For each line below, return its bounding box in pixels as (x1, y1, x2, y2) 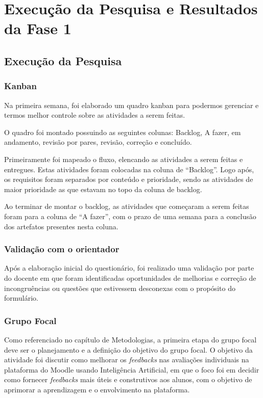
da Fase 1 (4, 18, 71, 39)
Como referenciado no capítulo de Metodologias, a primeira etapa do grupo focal (4, 334, 257, 344)
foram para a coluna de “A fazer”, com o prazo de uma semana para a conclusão (4, 210, 256, 221)
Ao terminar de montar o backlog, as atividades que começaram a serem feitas (4, 201, 249, 211)
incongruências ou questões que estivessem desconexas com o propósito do (4, 282, 235, 293)
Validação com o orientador (4, 243, 119, 255)
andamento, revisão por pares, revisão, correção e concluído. (4, 137, 192, 147)
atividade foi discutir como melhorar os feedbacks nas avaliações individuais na (4, 354, 249, 365)
